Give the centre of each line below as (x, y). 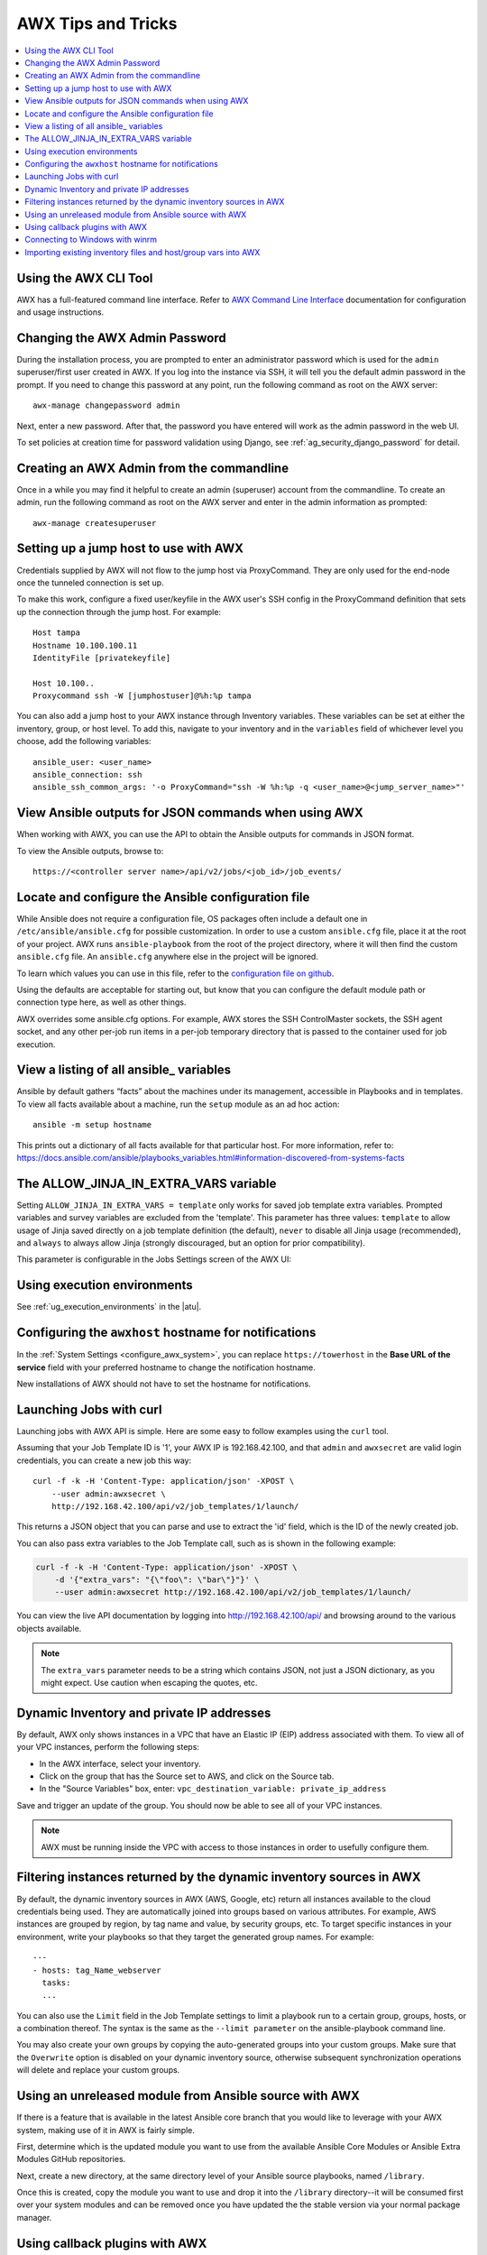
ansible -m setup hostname (92, 1125)
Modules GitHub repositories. (71, 2159)
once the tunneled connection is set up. (90, 583)
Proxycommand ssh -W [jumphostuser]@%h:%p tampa (142, 696)
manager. (34, 2217)
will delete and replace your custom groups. (98, 2070)
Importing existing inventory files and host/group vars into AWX (142, 252)
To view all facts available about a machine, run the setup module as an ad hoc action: (178, 1104)
